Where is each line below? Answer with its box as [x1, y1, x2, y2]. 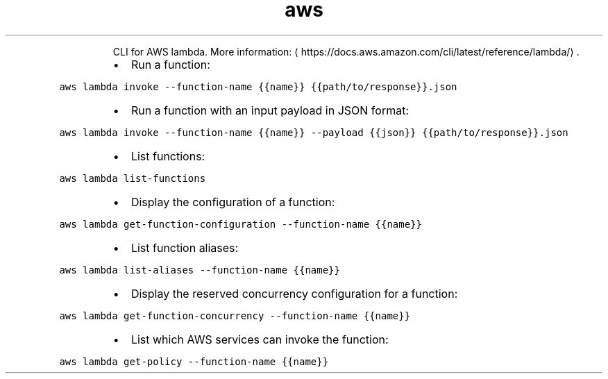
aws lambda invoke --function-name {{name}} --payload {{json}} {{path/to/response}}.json [59, 126, 568, 138]
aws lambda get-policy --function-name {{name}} [59, 355, 329, 367]
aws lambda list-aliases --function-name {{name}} [59, 264, 340, 276]
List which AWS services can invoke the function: [130, 332, 389, 346]
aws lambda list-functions [59, 172, 206, 184]
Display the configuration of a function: [130, 194, 335, 209]
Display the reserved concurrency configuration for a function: [130, 286, 458, 301]
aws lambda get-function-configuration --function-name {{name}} [59, 218, 422, 230]
